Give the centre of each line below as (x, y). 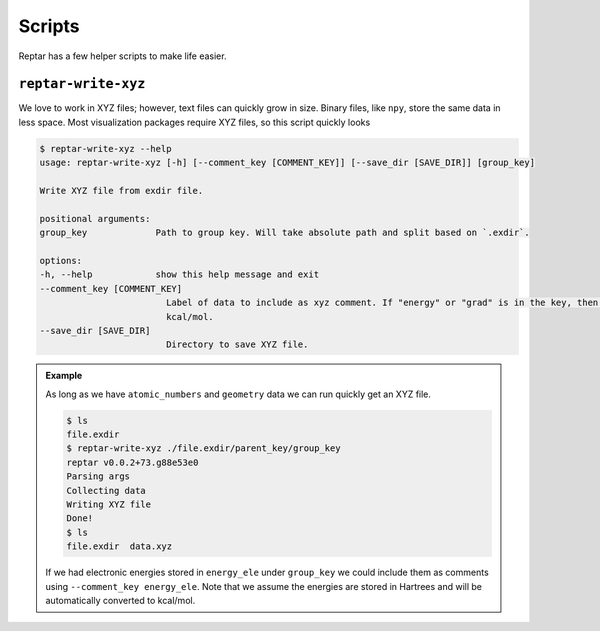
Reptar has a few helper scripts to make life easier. (122, 56)
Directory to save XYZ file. (237, 344)
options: (61, 260)
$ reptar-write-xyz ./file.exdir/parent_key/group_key (203, 448)
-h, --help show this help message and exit (179, 274)
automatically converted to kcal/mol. (120, 600)
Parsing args (98, 476)
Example (64, 376)
